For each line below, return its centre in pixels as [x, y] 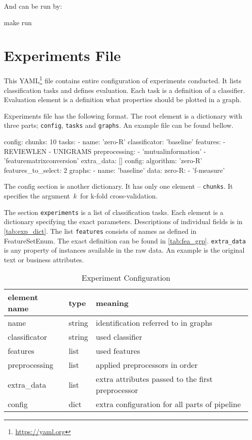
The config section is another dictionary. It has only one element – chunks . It [118, 186]
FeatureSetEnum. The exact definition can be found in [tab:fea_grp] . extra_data [125, 240]
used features [118, 351]
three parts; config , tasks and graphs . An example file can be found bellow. [119, 125]
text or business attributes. [44, 259]
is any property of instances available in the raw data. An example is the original [124, 250]
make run [18, 22]
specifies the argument [37, 196]
